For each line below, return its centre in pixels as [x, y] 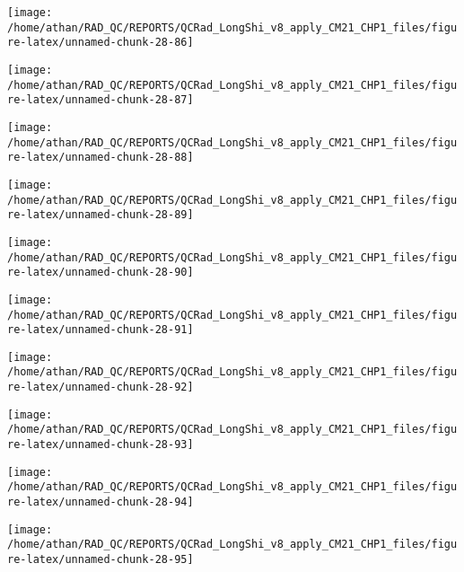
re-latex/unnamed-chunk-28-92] [101, 387]
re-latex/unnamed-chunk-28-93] [101, 445]
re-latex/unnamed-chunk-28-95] [101, 560]
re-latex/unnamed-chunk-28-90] [101, 273]
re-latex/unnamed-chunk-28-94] [101, 502]
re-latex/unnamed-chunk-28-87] [101, 100]
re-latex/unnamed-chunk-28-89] [101, 215]
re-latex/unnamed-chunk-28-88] [101, 158]
